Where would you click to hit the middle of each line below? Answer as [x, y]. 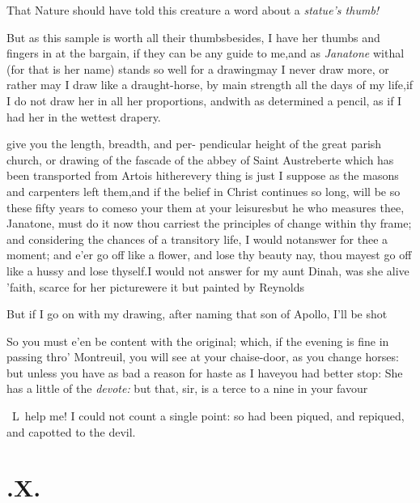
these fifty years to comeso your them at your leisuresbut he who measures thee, [206, 207]
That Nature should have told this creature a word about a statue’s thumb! [193, 10]
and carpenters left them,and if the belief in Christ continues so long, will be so [204, 191]
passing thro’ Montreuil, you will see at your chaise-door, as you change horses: [203, 357]
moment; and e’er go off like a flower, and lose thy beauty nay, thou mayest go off [209, 255]
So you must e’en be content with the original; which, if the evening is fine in [198, 341]
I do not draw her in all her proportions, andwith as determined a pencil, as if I [204, 100]
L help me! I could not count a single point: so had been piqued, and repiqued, [208, 416]
